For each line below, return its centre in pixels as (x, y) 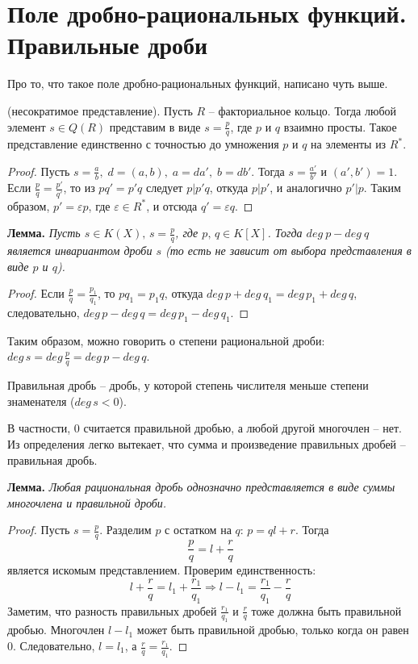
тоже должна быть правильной (326, 610)
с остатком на (198, 530)
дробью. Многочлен (56, 630)
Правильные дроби (108, 45)
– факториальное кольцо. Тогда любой (303, 110)
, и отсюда (172, 205)
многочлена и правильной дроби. (87, 502)
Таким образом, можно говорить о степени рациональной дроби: (166, 340)
